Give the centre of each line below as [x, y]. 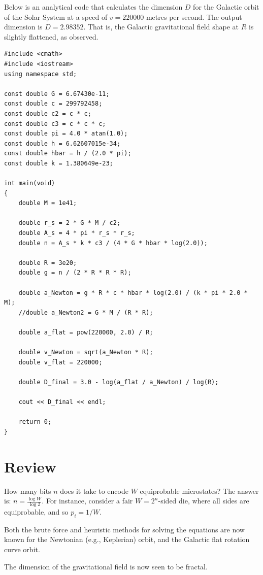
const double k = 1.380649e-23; [59, 163]
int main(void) [30, 183]
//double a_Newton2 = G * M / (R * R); [86, 312]
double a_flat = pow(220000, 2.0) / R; [86, 332]
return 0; [35, 422]
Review [30, 466]
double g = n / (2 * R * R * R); [75, 273]
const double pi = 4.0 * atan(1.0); [66, 134]
